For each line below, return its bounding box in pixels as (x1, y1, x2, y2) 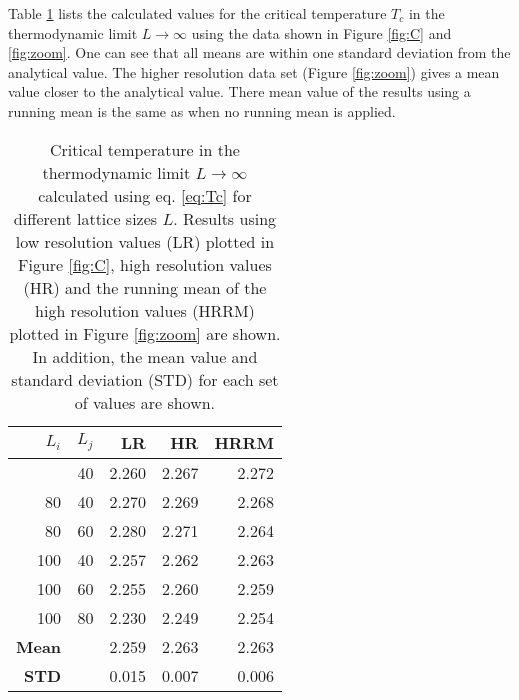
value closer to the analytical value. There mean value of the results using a (8, 81, 471, 102)
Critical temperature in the (49, 137, 240, 161)
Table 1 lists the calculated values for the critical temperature (8, 3, 387, 23)
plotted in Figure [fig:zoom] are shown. (9, 321, 281, 345)
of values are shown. (74, 390, 216, 414)
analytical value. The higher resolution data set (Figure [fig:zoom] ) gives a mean (8, 61, 500, 82)
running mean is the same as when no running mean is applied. (8, 100, 396, 121)
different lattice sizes (13, 206, 158, 230)
